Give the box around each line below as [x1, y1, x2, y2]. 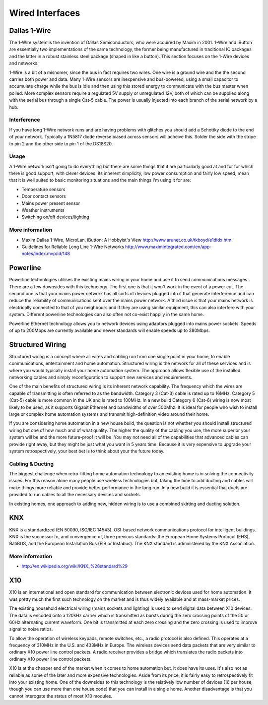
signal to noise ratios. [9, 626, 53, 632]
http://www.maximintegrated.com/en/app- [125, 244, 212, 250]
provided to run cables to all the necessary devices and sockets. [9, 492, 141, 498]
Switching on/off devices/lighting [21, 214, 89, 220]
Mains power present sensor [21, 200, 80, 206]
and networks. [9, 60, 39, 66]
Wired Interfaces [9, 7, 80, 18]
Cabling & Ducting [9, 460, 54, 467]
